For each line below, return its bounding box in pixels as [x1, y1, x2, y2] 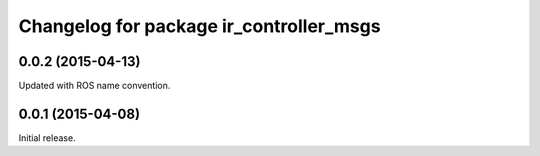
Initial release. [18, 131, 76, 144]
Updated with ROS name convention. [18, 80, 171, 92]
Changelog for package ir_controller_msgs [18, 15, 381, 37]
